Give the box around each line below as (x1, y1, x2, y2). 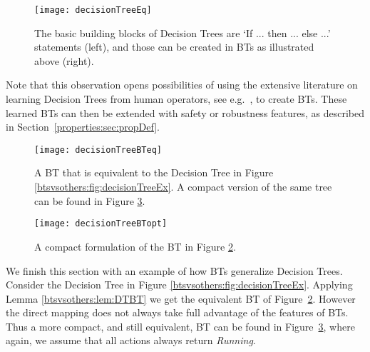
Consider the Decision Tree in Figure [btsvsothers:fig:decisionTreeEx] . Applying (6, 277, 353, 292)
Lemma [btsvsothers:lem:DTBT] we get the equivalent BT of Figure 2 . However (6, 291, 356, 306)
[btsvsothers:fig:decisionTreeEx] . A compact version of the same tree (34, 179, 332, 194)
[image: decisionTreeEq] (34, 5, 152, 15)
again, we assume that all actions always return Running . (6, 333, 256, 348)
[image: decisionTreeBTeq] (34, 144, 162, 155)
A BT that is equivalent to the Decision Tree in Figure (34, 165, 274, 180)
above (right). (34, 53, 94, 68)
